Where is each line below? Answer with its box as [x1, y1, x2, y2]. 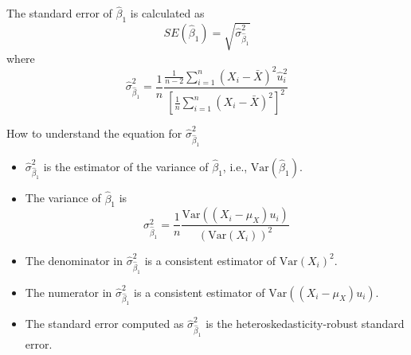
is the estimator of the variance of [43, 158, 209, 174]
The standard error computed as [25, 315, 184, 332]
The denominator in [25, 252, 123, 268]
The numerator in [25, 283, 112, 300]
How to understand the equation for [6, 125, 182, 142]
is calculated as [130, 5, 205, 21]
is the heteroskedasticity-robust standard [205, 315, 405, 332]
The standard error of [6, 5, 112, 21]
